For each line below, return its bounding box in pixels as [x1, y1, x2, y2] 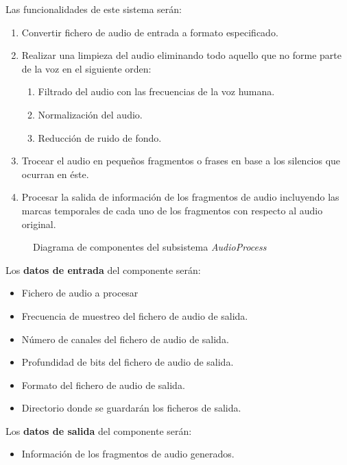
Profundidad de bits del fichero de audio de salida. [21, 355, 234, 369]
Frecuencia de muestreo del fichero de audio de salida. [21, 308, 248, 323]
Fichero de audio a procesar [21, 286, 139, 300]
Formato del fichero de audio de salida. [21, 377, 185, 392]
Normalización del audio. [38, 107, 143, 121]
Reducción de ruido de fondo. [38, 130, 162, 144]
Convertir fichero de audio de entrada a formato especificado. [21, 25, 278, 39]
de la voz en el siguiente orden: [21, 61, 152, 75]
